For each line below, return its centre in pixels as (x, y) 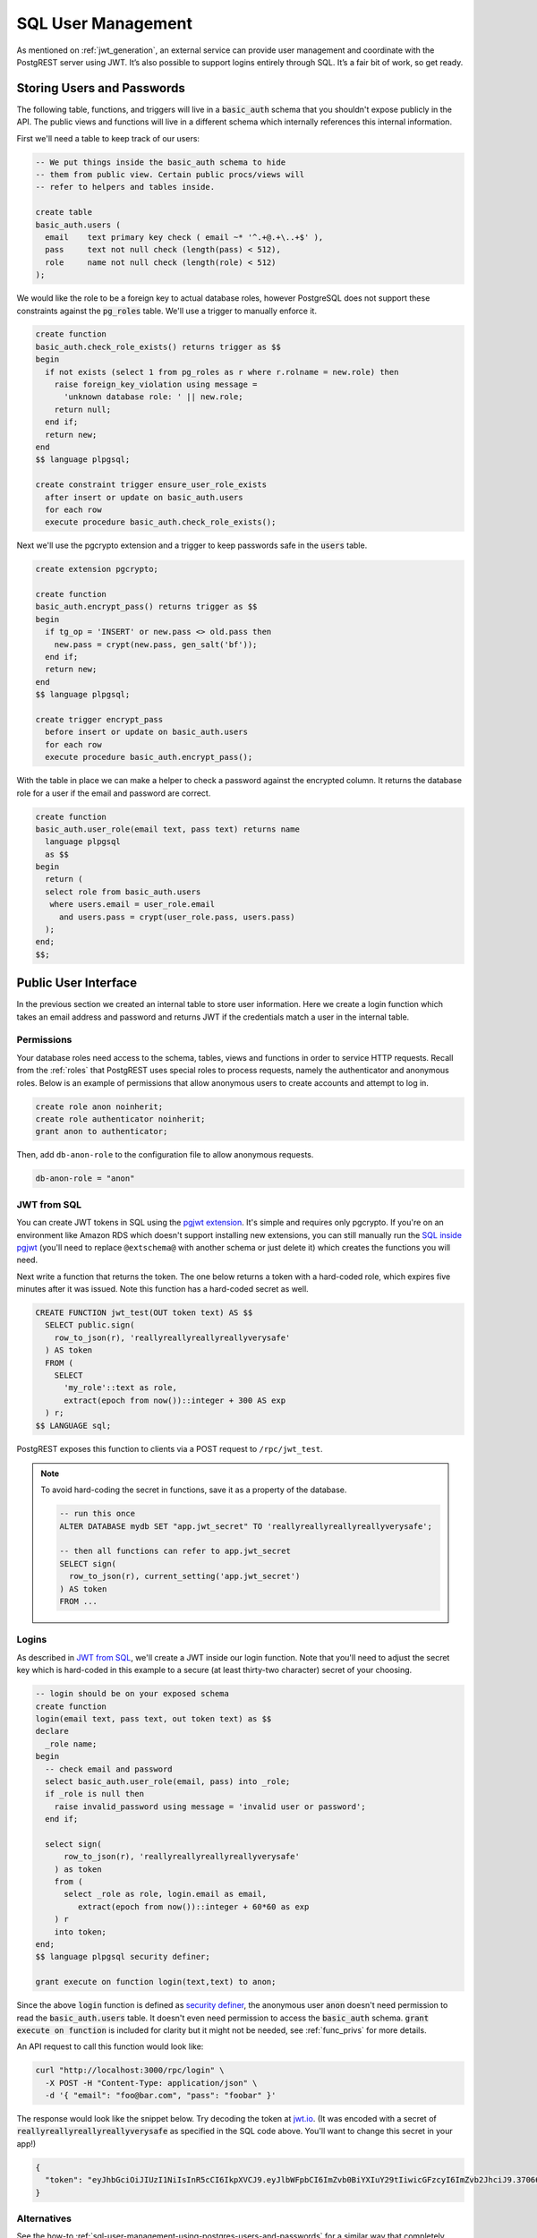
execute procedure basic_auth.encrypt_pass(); (149, 757)
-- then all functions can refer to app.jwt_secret (175, 1551)
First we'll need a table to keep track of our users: (108, 138)
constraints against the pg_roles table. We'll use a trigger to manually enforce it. (167, 311)
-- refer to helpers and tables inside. (125, 187)
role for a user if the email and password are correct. (114, 793)
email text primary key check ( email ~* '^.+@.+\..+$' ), (184, 237)
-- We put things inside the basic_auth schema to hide (161, 162)
